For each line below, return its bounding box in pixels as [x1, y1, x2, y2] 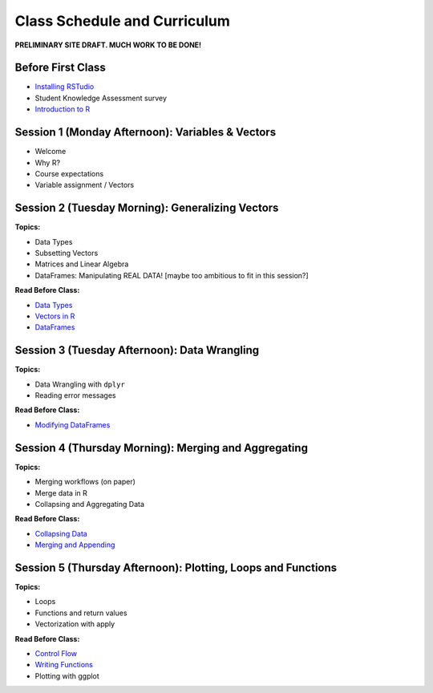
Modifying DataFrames [34, 419, 111, 429]
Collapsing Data [34, 529, 87, 538]
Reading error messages [34, 391, 116, 400]
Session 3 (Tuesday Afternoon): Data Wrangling [14, 343, 260, 357]
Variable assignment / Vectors [34, 180, 135, 190]
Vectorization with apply [34, 619, 115, 629]
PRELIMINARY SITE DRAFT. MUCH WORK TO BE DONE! [14, 40, 202, 50]
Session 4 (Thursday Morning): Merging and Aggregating [14, 441, 309, 455]
